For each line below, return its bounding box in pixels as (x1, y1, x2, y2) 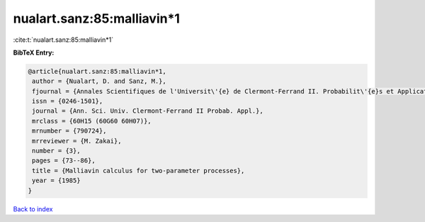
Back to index (13, 204, 53, 213)
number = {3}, (32, 147, 81, 155)
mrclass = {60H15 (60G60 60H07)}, (32, 117, 152, 125)
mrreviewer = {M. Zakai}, (32, 137, 122, 145)
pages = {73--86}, (32, 157, 96, 165)
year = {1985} (32, 177, 81, 184)
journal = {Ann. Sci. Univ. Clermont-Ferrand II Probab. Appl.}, (32, 107, 263, 115)
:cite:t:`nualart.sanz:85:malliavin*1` (13, 35, 113, 44)
